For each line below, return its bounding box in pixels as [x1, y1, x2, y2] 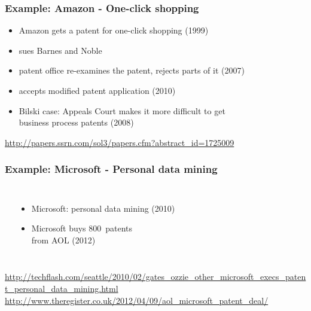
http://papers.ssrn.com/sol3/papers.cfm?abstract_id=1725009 [5, 136, 234, 148]
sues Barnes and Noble [19, 44, 102, 56]
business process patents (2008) [19, 116, 134, 129]
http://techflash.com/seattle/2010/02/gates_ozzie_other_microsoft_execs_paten [5, 270, 306, 283]
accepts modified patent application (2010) [19, 84, 176, 96]
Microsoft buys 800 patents [31, 222, 133, 234]
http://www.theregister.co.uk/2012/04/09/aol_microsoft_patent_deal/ [5, 294, 269, 306]
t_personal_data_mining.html [5, 282, 118, 294]
